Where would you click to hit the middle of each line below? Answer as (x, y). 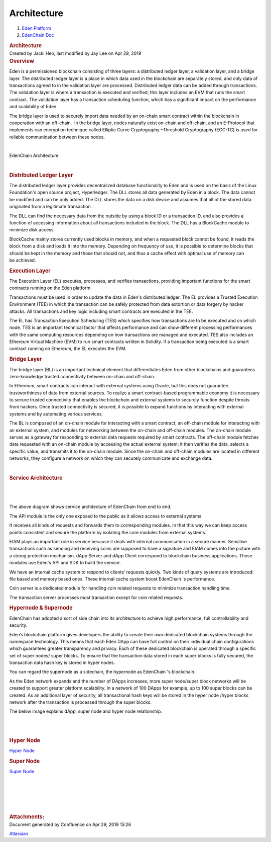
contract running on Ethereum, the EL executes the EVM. (68, 349)
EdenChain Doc (38, 35)
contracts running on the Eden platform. (51, 288)
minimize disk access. (32, 230)
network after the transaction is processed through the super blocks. (80, 702)
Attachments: (27, 816)
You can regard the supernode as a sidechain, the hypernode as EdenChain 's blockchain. (102, 672)
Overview (22, 61)
